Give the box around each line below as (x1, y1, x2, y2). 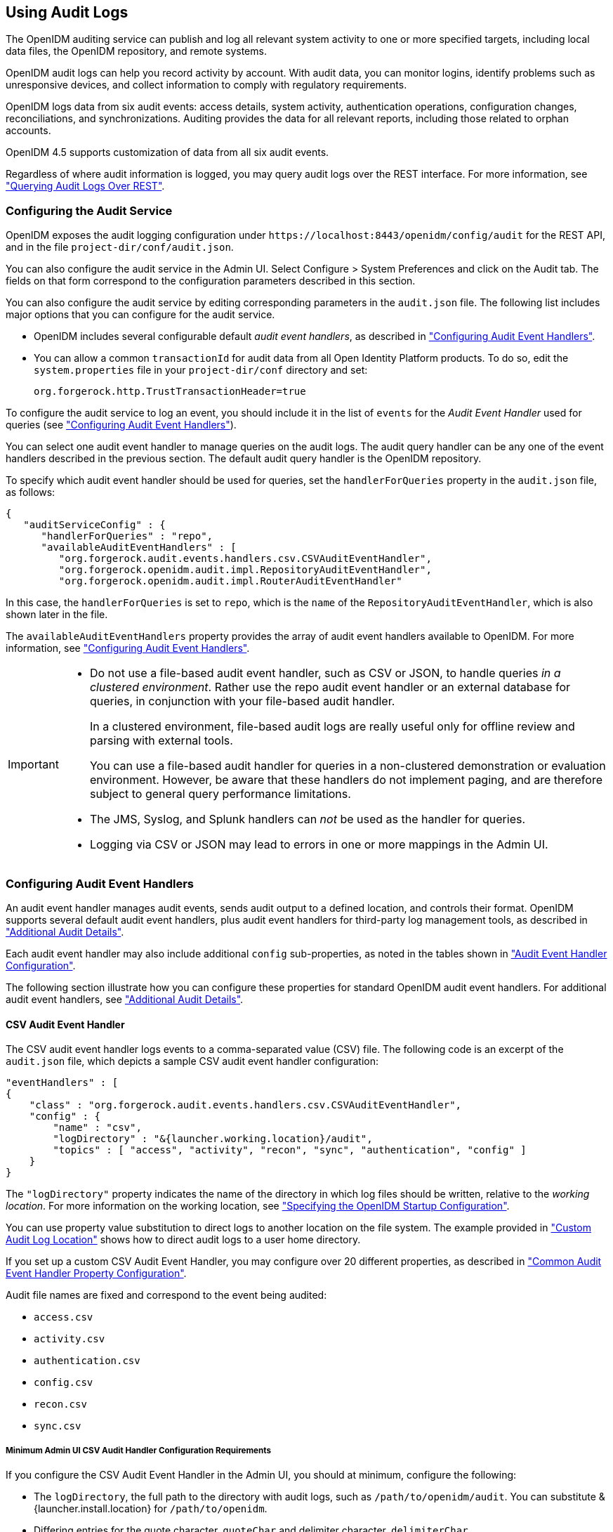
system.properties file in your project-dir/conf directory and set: (34, 364, 368, 377)
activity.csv (34, 1333, 105, 1345)
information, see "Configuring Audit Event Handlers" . (6, 642, 250, 655)
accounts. (6, 124, 51, 137)
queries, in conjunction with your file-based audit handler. (89, 694, 395, 709)
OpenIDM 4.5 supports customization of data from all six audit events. (6, 146, 329, 159)
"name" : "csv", (53, 1122, 142, 1134)
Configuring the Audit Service (6, 203, 173, 218)
